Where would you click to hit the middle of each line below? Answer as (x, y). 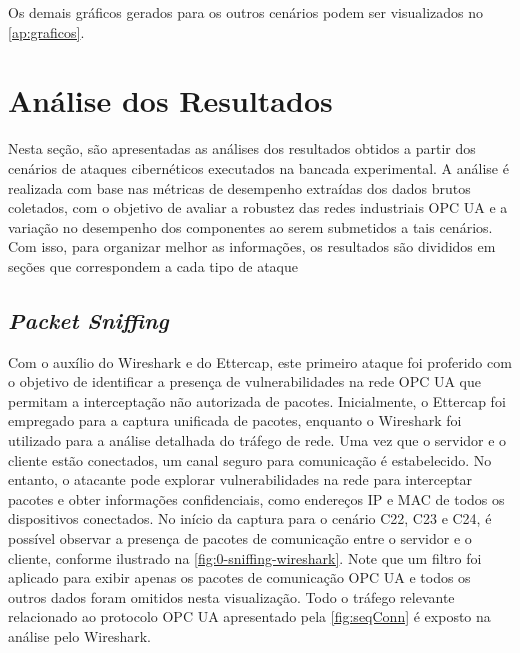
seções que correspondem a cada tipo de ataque (153, 265)
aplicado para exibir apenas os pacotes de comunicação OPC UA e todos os (239, 577)
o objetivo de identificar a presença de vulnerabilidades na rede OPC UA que (245, 381)
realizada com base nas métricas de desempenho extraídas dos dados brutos (239, 187)
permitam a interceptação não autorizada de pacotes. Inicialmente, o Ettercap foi (257, 400)
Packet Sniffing (88, 319)
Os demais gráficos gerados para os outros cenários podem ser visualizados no (246, 12)
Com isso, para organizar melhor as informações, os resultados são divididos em (252, 246)
